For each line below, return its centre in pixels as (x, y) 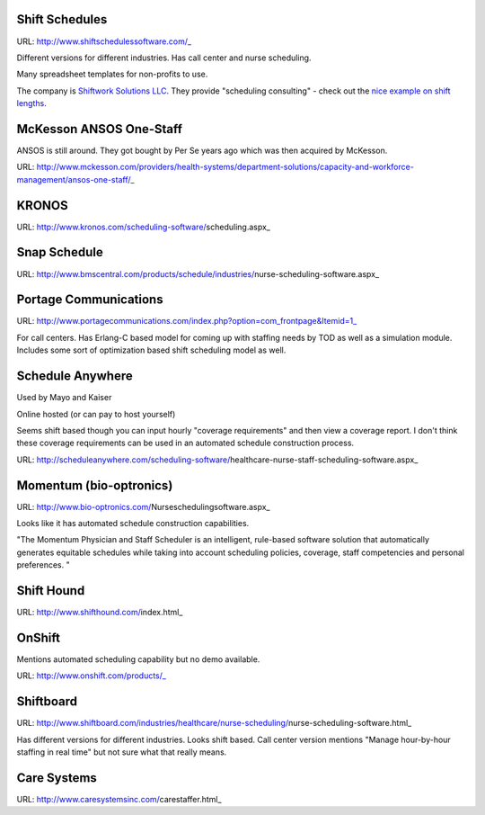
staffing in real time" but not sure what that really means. (122, 752)
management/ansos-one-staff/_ (75, 179)
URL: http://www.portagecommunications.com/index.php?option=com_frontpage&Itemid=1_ (187, 321)
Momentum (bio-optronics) (95, 485)
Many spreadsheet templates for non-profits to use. (112, 74)
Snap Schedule (60, 252)
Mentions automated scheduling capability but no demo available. (138, 659)
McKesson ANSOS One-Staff (100, 129)
